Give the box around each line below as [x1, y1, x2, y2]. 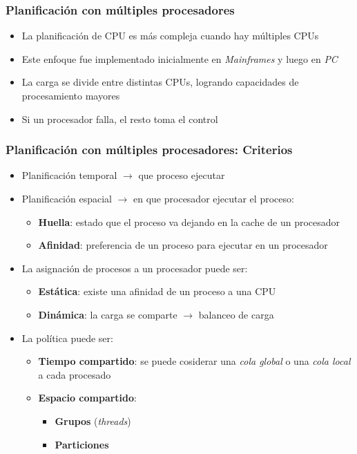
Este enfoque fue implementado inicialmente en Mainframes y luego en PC [21, 51, 338, 66]
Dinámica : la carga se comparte [38, 307, 177, 321]
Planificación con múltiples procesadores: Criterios [6, 141, 293, 158]
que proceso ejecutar [138, 168, 225, 182]
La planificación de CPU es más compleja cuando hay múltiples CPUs [21, 28, 319, 43]
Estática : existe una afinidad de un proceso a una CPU [38, 284, 276, 299]
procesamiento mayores [21, 88, 120, 102]
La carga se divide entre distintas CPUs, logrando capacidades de [21, 75, 299, 89]
